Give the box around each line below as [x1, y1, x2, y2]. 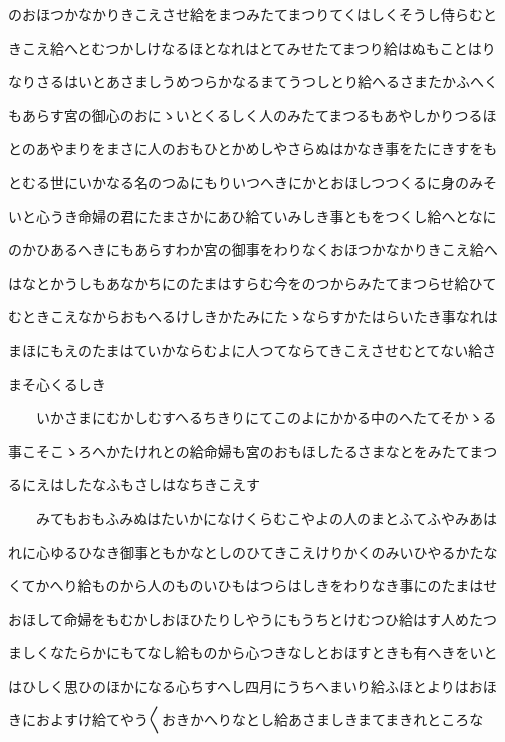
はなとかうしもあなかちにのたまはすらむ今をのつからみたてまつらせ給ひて [8, 272, 497, 293]
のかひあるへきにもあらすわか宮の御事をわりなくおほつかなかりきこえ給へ [8, 239, 498, 260]
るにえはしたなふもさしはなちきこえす [8, 474, 260, 495]
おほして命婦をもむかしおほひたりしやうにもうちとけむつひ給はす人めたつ [8, 608, 498, 629]
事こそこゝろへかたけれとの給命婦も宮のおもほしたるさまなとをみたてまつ [8, 440, 498, 461]
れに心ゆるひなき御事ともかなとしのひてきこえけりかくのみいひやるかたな [8, 541, 498, 562]
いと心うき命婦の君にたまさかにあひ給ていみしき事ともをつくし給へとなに [8, 205, 497, 226]
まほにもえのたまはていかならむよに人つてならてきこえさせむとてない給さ [8, 339, 497, 360]
